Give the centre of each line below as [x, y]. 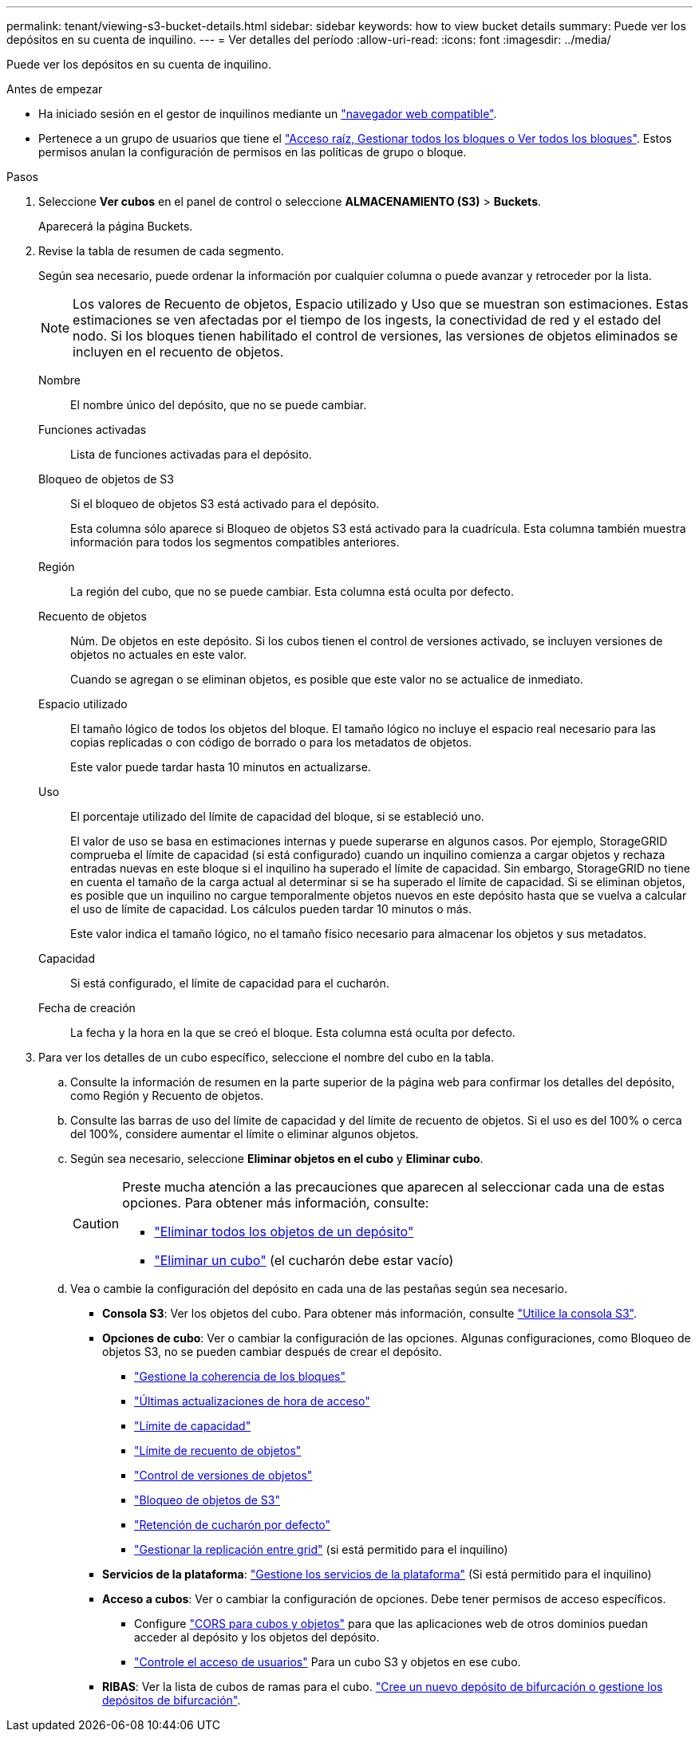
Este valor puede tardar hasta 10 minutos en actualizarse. [221, 767]
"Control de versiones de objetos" [223, 1475]
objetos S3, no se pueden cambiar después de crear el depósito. [272, 1352]
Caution [96, 1224]
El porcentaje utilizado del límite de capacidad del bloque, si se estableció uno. [277, 816]
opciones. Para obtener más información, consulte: [276, 1203]
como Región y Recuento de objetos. [167, 1096]
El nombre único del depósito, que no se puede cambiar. [219, 405]
